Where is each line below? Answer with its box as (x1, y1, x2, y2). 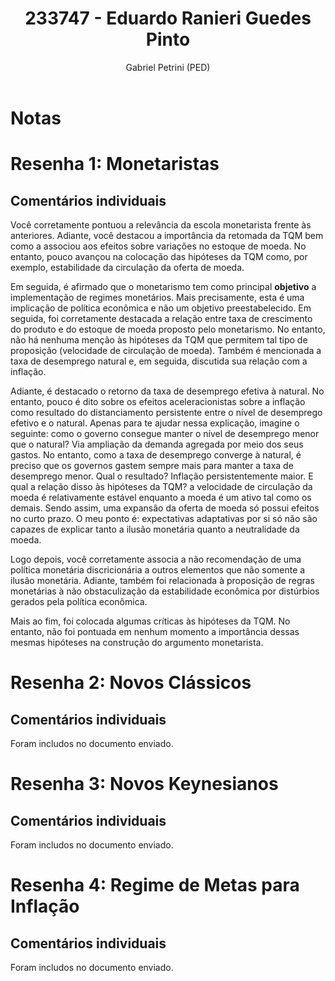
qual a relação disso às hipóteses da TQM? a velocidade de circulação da (10, 480, 313, 492)
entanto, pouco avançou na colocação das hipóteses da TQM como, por (10, 250, 308, 262)
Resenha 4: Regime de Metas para (10, 874, 300, 897)
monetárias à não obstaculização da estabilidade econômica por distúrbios (10, 585, 320, 597)
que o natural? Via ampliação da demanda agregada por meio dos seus (10, 438, 304, 450)
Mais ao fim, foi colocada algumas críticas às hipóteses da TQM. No (10, 615, 291, 627)
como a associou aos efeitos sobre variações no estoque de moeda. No (10, 240, 307, 252)
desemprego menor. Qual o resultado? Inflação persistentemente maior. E (10, 470, 314, 482)
